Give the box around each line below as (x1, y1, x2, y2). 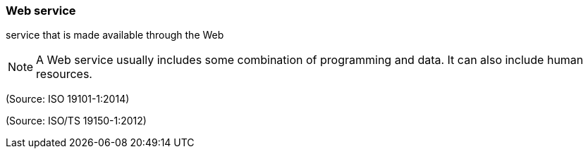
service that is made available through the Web (6, 29, 224, 41)
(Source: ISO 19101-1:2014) (6, 93, 130, 105)
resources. (36, 67, 92, 82)
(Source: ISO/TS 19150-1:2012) (6, 115, 147, 127)
